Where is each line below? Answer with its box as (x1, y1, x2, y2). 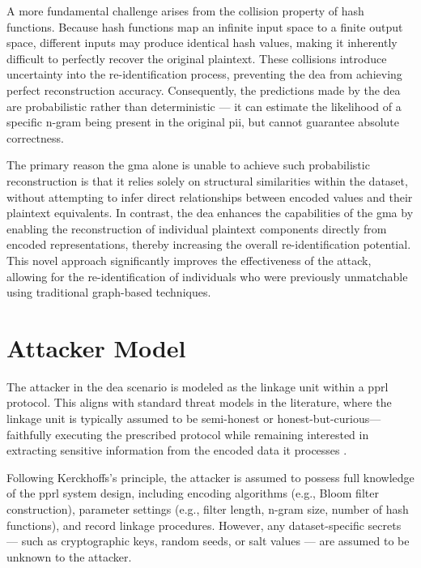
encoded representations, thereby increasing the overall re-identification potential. (6, 236, 411, 253)
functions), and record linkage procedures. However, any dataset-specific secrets (6, 516, 402, 533)
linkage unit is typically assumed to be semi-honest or (6, 410, 274, 426)
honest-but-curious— (277, 410, 381, 426)
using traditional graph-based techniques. (6, 284, 211, 301)
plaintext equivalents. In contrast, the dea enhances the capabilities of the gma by (6, 204, 414, 221)
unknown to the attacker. (6, 548, 132, 565)
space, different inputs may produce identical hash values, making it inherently (6, 34, 398, 51)
